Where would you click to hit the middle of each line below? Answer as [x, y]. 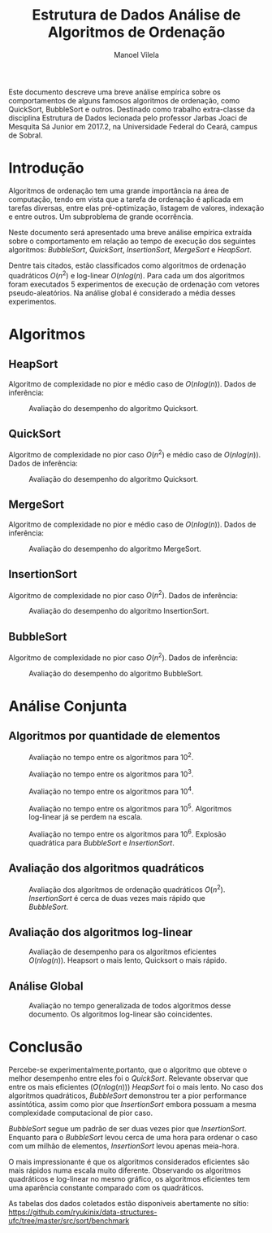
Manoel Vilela [136, 55]
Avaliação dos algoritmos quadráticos [106, 868]
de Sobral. [26, 135]
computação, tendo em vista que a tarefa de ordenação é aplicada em [126, 199]
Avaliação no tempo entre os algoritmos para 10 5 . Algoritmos [130, 807]
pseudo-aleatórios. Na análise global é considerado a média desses [122, 293]
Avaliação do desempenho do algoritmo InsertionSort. [119, 611]
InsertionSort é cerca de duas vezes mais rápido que [117, 898]
